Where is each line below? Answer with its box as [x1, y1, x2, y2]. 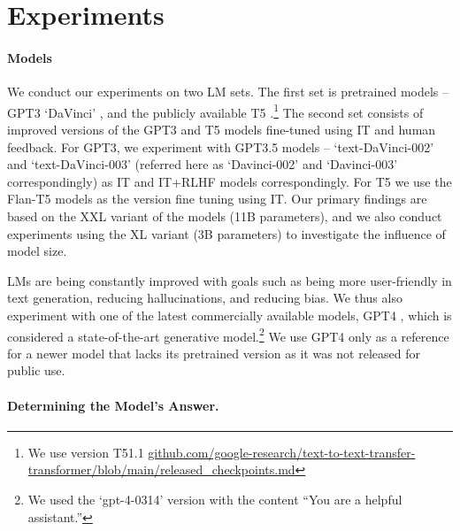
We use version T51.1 [27, 442, 144, 461]
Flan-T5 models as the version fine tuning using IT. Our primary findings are [7, 189, 427, 208]
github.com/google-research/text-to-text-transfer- [148, 442, 416, 461]
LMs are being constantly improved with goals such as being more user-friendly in [7, 271, 452, 289]
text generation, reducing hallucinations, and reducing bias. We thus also [7, 289, 402, 307]
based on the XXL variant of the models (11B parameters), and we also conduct [7, 206, 442, 225]
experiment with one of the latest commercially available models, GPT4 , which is [7, 305, 452, 324]
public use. [7, 361, 65, 380]
